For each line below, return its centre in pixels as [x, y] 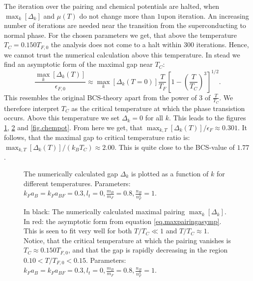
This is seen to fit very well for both [78, 231]
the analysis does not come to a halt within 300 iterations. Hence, [150, 44]
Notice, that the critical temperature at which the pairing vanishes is [127, 240]
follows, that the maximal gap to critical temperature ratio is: [97, 137]
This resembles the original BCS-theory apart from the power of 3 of [107, 97]
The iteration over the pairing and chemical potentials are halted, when [112, 6]
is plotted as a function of [170, 174]
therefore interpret [32, 108]
